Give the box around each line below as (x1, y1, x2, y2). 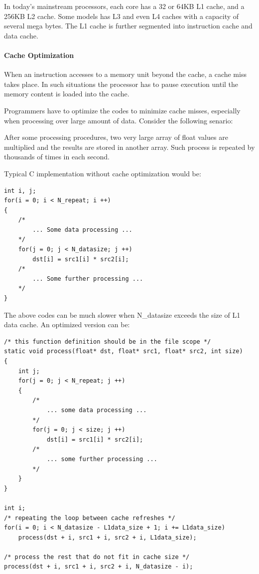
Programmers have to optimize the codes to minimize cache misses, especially (4, 105, 241, 115)
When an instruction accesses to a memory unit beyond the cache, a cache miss (4, 69, 247, 79)
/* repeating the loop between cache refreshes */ (4, 514, 175, 522)
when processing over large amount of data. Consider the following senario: (4, 115, 233, 125)
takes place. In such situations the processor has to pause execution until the (4, 78, 239, 89)
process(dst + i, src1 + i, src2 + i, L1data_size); (18, 534, 197, 541)
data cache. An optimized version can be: (4, 319, 130, 330)
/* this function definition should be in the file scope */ (4, 338, 211, 345)
